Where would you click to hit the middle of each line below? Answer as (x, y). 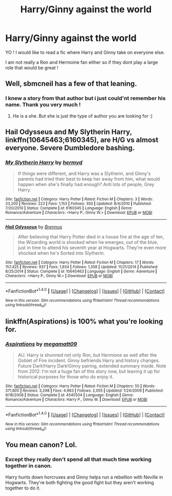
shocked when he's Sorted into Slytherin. (61, 253)
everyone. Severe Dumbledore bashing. (70, 148)
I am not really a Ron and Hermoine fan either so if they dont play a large (82, 62)
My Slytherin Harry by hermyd (44, 162)
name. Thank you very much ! (43, 105)
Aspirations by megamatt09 (41, 344)
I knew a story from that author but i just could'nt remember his (85, 98)
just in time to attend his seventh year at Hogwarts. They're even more (92, 248)
